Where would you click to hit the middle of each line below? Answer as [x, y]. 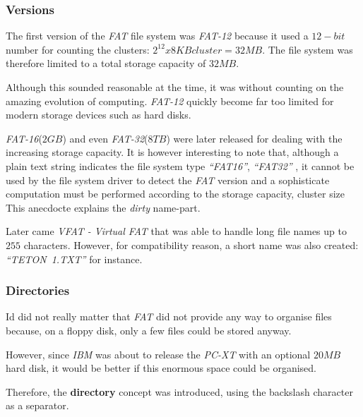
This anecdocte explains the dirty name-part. [103, 207]
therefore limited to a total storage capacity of [106, 63]
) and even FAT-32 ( [105, 138]
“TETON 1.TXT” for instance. [74, 259]
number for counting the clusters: [78, 49]
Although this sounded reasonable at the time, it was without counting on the [175, 87]
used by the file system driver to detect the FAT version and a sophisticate [168, 180]
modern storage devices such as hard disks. [99, 115]
